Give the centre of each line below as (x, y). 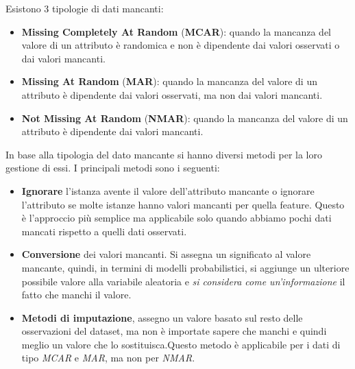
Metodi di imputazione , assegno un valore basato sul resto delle (162, 317)
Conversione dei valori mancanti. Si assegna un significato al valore (166, 254)
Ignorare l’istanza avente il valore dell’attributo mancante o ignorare (168, 190)
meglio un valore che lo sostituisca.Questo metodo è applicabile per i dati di (181, 344)
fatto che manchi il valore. (76, 295)
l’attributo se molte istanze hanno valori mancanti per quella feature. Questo (183, 204)
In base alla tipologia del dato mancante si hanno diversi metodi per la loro (164, 154)
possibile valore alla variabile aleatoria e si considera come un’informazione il (183, 281)
